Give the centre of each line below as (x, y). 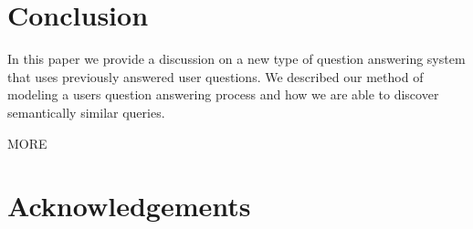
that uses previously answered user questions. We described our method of (215, 76)
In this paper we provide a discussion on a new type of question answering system (236, 59)
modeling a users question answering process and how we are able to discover (223, 94)
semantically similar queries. (86, 112)
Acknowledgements (129, 206)
